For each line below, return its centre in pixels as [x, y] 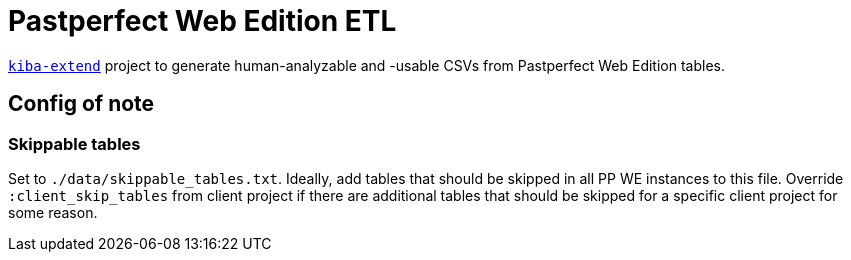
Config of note [81, 104]
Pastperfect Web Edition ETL [202, 21]
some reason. [53, 212]
